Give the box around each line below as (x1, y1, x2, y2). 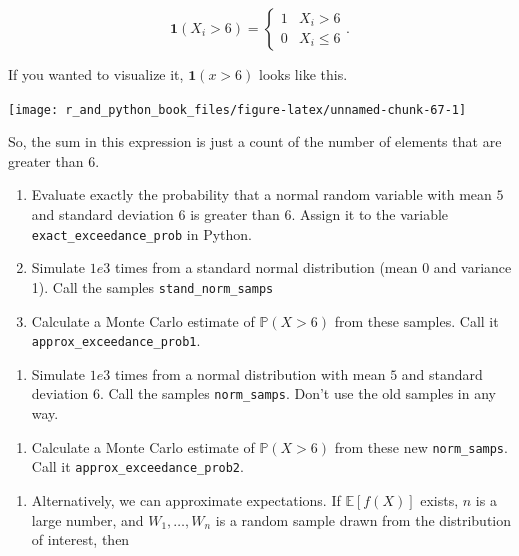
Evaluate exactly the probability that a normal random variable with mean (31, 184, 492, 205)
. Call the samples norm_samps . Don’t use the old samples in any (99, 383, 496, 404)
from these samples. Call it (334, 310, 499, 331)
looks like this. (258, 64, 348, 84)
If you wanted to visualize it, (8, 64, 184, 84)
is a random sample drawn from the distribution (215, 509, 512, 530)
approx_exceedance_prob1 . (31, 330, 201, 351)
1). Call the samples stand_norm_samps (31, 276, 274, 297)
